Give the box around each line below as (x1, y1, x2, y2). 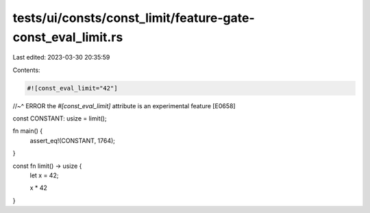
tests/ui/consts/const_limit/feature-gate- (12, 10, 255, 25)
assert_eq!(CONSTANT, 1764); (29, 136, 116, 145)
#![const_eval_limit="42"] (27, 84, 118, 92)
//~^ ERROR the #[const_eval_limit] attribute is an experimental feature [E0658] (12, 101, 236, 110)
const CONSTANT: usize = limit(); (12, 114, 107, 123)
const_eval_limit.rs (12, 29, 123, 45)
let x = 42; (29, 171, 59, 179)
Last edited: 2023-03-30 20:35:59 (12, 53, 110, 62)
